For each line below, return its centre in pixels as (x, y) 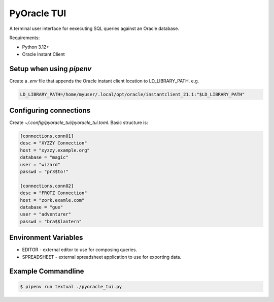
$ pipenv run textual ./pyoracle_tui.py (71, 286)
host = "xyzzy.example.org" (55, 150)
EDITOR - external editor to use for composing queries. (79, 250)
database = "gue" (42, 207)
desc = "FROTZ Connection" (54, 193)
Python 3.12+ (36, 47)
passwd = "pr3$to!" (44, 172)
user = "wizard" (40, 164)
